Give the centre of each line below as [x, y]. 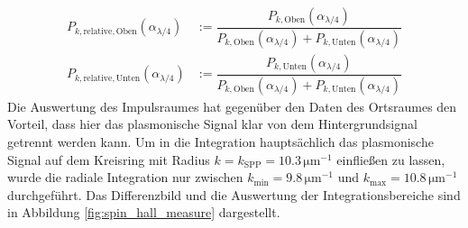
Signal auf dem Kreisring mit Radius [109, 159]
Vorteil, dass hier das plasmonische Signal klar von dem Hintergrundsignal [212, 124]
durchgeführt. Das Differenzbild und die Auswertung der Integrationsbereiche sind [234, 194]
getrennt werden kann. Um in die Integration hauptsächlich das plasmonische [220, 141]
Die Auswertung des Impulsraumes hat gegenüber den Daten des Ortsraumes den [232, 106]
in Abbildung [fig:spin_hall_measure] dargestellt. [144, 212]
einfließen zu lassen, [391, 159]
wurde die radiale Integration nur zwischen [125, 177]
